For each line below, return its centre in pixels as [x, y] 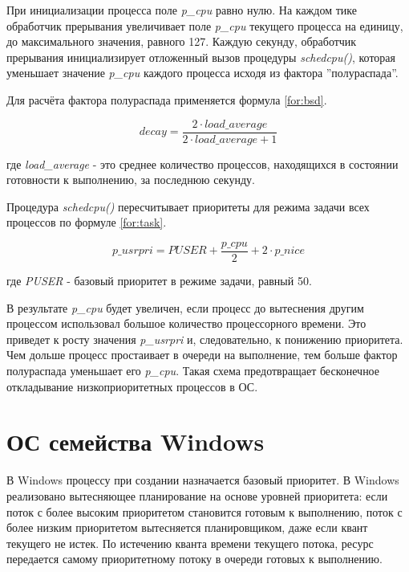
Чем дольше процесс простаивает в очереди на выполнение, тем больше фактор [202, 355]
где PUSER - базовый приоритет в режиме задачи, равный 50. [159, 281]
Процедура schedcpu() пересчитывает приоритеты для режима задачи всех [188, 206]
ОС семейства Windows [136, 441]
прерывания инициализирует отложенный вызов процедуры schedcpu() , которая [201, 57]
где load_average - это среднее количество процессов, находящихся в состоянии [202, 163]
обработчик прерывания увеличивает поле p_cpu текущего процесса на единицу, [205, 25]
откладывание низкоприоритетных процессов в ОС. [132, 386]
